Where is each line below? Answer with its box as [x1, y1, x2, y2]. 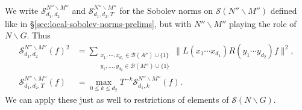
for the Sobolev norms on [119, 4, 213, 16]
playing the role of [228, 17, 297, 29]
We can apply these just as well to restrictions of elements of [5, 93, 229, 105]
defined [270, 4, 297, 16]
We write [5, 4, 39, 16]
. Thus [27, 29, 51, 41]
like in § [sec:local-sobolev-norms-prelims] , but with [5, 17, 192, 29]
